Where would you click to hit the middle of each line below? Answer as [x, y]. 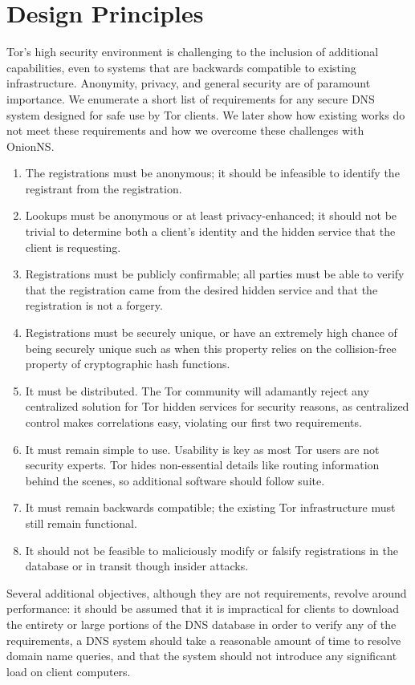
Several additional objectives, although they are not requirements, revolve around [207, 592]
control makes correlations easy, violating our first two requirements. [193, 422]
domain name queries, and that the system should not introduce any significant [202, 656]
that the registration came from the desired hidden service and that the [201, 289]
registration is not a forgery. [94, 305]
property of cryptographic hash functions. [128, 364]
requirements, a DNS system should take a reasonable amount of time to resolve [204, 640]
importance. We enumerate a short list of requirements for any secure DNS [191, 98]
